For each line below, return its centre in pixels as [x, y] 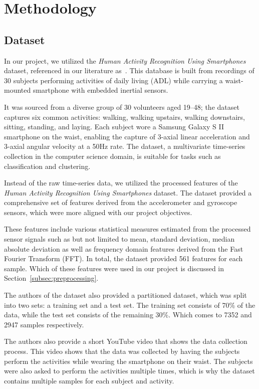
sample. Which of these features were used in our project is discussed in [114, 268]
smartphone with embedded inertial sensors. [100, 90]
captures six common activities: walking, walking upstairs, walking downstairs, [124, 117]
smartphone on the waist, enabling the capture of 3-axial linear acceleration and [127, 136]
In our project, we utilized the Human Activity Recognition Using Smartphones [125, 60]
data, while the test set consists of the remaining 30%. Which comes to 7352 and [128, 315]
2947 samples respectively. [44, 324]
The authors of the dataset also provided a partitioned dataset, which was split [125, 295]
